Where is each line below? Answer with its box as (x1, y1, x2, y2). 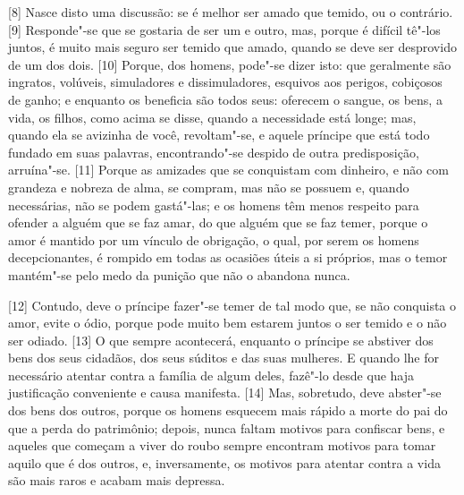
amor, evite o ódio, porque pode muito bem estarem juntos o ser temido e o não (8, 313, 447, 332)
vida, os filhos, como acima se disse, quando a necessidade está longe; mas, (8, 107, 417, 126)
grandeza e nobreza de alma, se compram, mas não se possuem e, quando (8, 177, 409, 196)
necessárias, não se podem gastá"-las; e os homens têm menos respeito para (8, 195, 419, 214)
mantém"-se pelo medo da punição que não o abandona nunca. (8, 265, 350, 284)
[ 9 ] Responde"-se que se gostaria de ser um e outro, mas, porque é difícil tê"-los (8, 20, 441, 38)
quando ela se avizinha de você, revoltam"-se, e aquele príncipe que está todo (8, 125, 430, 144)
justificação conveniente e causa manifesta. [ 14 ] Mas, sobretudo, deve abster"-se (8, 383, 442, 402)
